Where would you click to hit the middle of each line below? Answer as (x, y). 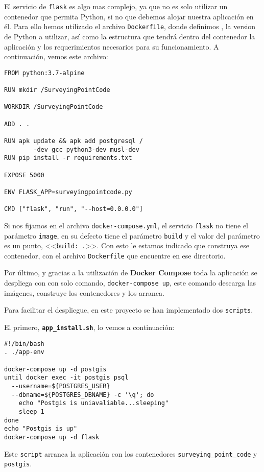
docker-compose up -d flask (52, 437)
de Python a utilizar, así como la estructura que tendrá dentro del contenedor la (130, 36)
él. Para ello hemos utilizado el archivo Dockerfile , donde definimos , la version (130, 26)
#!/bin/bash (24, 344)
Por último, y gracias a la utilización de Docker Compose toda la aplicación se (131, 273)
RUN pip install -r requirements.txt (68, 158)
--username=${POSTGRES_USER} (61, 386)
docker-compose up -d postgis (55, 369)
